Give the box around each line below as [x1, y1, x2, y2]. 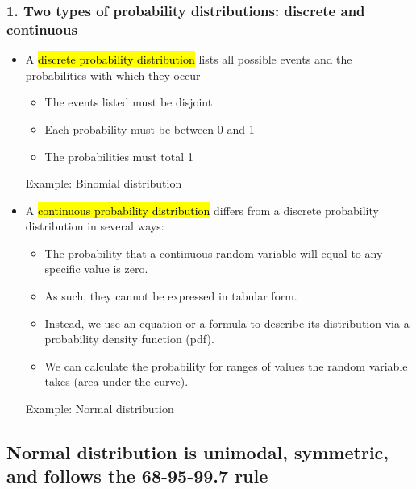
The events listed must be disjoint [44, 93, 213, 110]
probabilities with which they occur [25, 66, 201, 83]
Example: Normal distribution [25, 400, 174, 417]
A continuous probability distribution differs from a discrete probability [25, 201, 379, 218]
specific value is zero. [44, 260, 148, 277]
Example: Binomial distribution [25, 175, 182, 192]
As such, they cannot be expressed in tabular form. [44, 288, 297, 305]
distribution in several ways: [25, 218, 164, 234]
